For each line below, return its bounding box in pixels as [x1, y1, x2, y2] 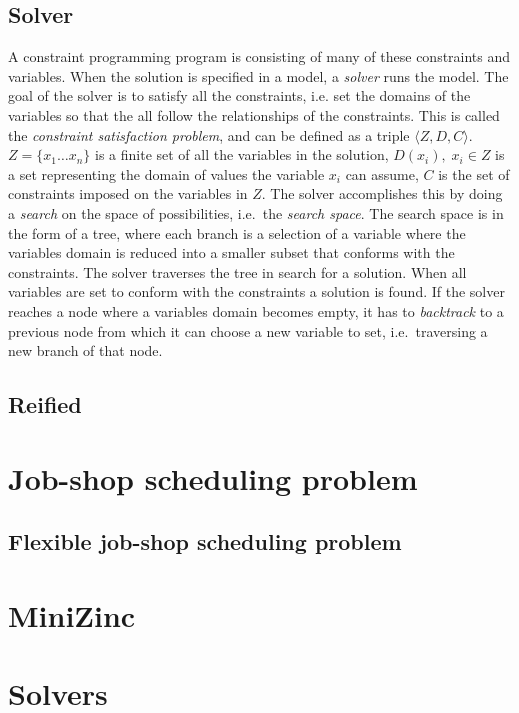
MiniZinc [8, 594, 136, 635]
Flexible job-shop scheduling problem [8, 526, 402, 557]
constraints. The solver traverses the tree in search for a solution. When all [8, 261, 467, 282]
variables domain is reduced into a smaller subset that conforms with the [8, 242, 455, 263]
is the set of [438, 163, 510, 184]
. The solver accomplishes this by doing [261, 183, 503, 204]
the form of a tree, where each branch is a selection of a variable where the [8, 222, 466, 243]
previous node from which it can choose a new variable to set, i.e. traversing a [8, 320, 488, 341]
